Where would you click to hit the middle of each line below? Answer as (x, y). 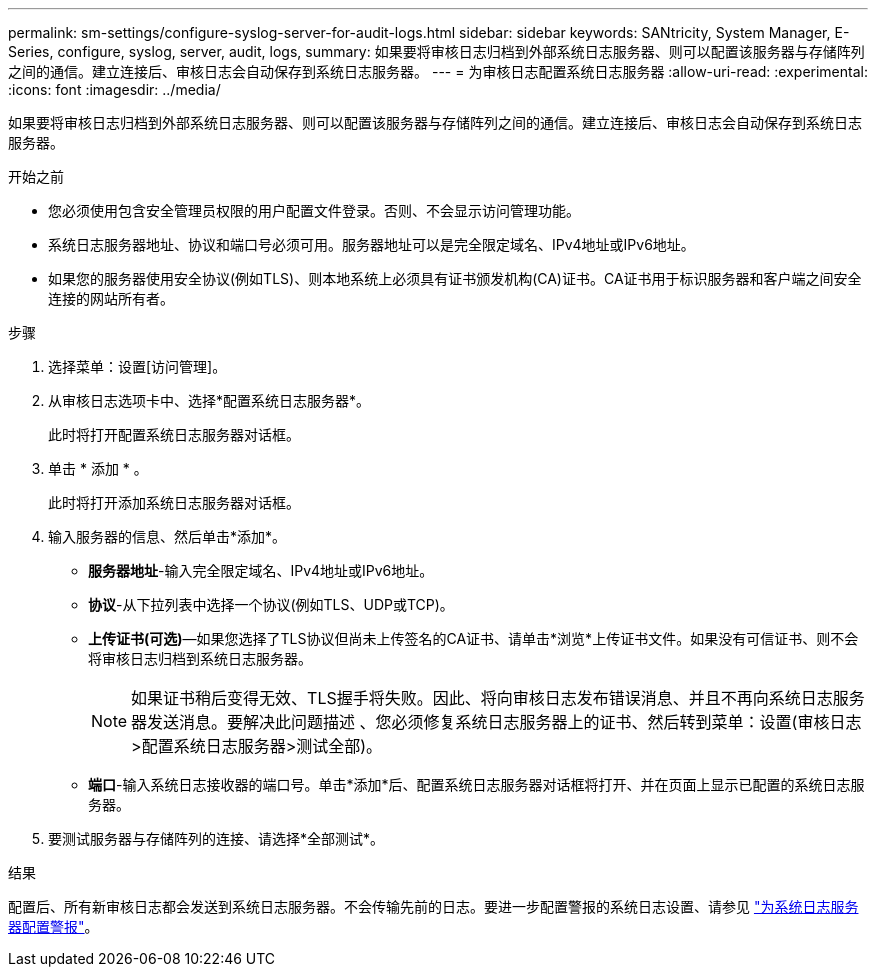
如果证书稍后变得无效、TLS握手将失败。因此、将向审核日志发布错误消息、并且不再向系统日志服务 (498, 698)
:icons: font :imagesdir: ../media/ (114, 89)
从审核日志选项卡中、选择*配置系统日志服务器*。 (209, 400)
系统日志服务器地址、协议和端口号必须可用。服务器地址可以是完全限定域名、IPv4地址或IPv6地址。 (371, 244)
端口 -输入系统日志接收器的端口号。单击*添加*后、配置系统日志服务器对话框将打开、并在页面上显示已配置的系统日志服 (476, 784)
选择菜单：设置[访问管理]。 (137, 366)
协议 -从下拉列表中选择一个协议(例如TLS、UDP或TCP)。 (271, 604)
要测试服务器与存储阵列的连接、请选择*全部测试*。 (216, 838)
